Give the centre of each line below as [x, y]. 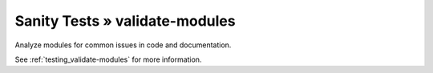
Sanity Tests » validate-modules [125, 21]
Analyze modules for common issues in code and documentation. [123, 45]
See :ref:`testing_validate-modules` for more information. [108, 59]
